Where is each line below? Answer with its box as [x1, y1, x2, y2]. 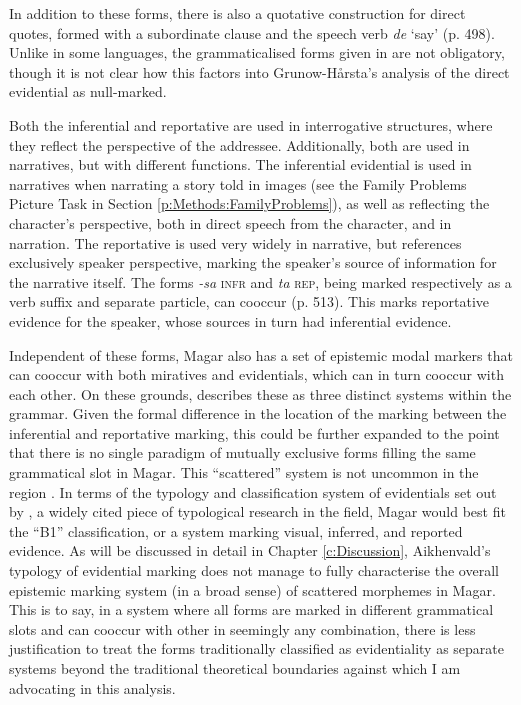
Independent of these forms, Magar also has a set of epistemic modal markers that [9, 344, 513, 365]
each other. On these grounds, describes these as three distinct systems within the [9, 383, 512, 404]
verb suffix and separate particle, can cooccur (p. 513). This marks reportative [9, 291, 490, 312]
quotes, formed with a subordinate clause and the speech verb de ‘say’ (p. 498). [9, 22, 495, 43]
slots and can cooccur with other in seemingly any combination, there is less [9, 618, 476, 639]
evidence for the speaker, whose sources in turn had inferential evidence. [9, 310, 452, 331]
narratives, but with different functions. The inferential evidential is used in [9, 154, 472, 175]
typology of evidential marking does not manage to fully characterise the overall [9, 560, 499, 581]
